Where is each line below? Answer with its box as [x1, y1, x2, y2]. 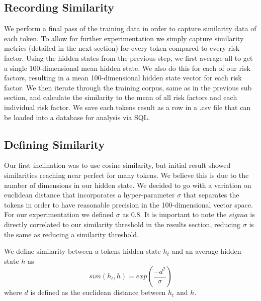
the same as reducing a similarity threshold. [4, 229, 139, 239]
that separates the [183, 189, 239, 200]
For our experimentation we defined [4, 209, 114, 220]
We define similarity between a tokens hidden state [4, 246, 161, 256]
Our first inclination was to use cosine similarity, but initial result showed [4, 160, 231, 170]
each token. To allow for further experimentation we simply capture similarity [4, 33, 244, 43]
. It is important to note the [140, 209, 227, 220]
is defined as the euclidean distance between [30, 287, 166, 297]
